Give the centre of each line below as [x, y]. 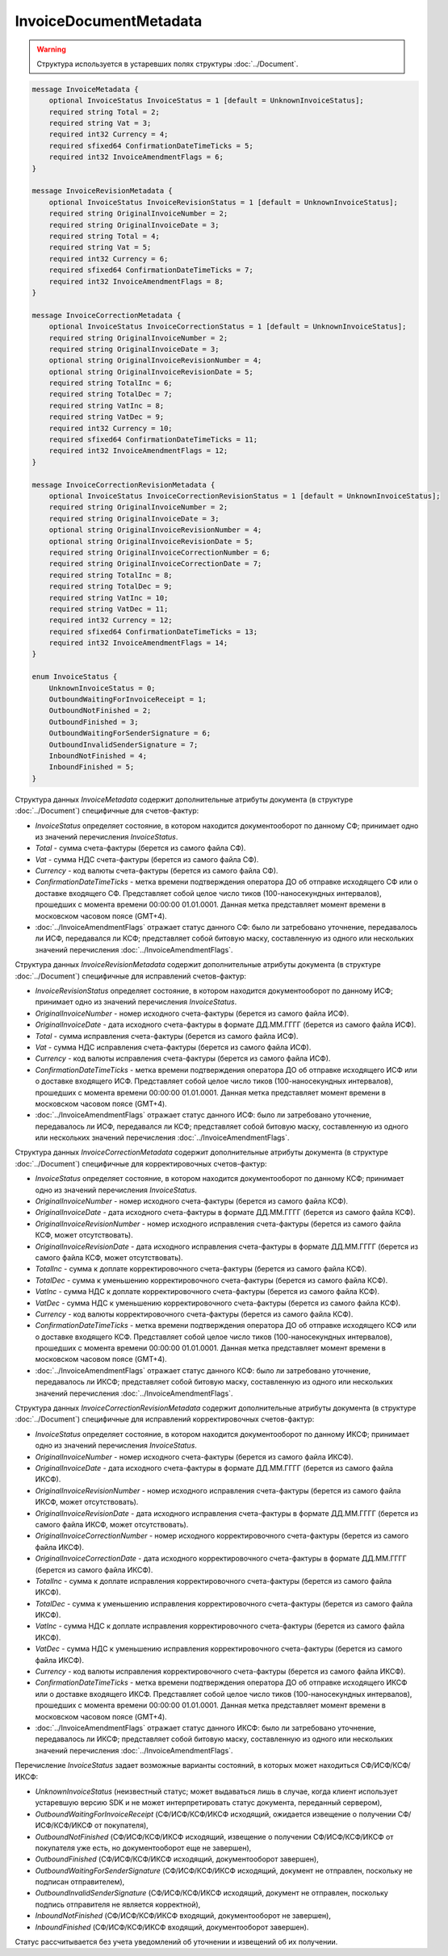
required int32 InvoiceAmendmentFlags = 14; [138, 643]
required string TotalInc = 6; [111, 383]
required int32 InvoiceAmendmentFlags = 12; [138, 451]
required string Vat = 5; [100, 247]
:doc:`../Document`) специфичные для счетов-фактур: [107, 810]
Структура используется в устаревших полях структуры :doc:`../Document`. [167, 64]
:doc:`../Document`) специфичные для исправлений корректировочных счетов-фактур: [165, 1419]
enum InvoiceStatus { [75, 677]
